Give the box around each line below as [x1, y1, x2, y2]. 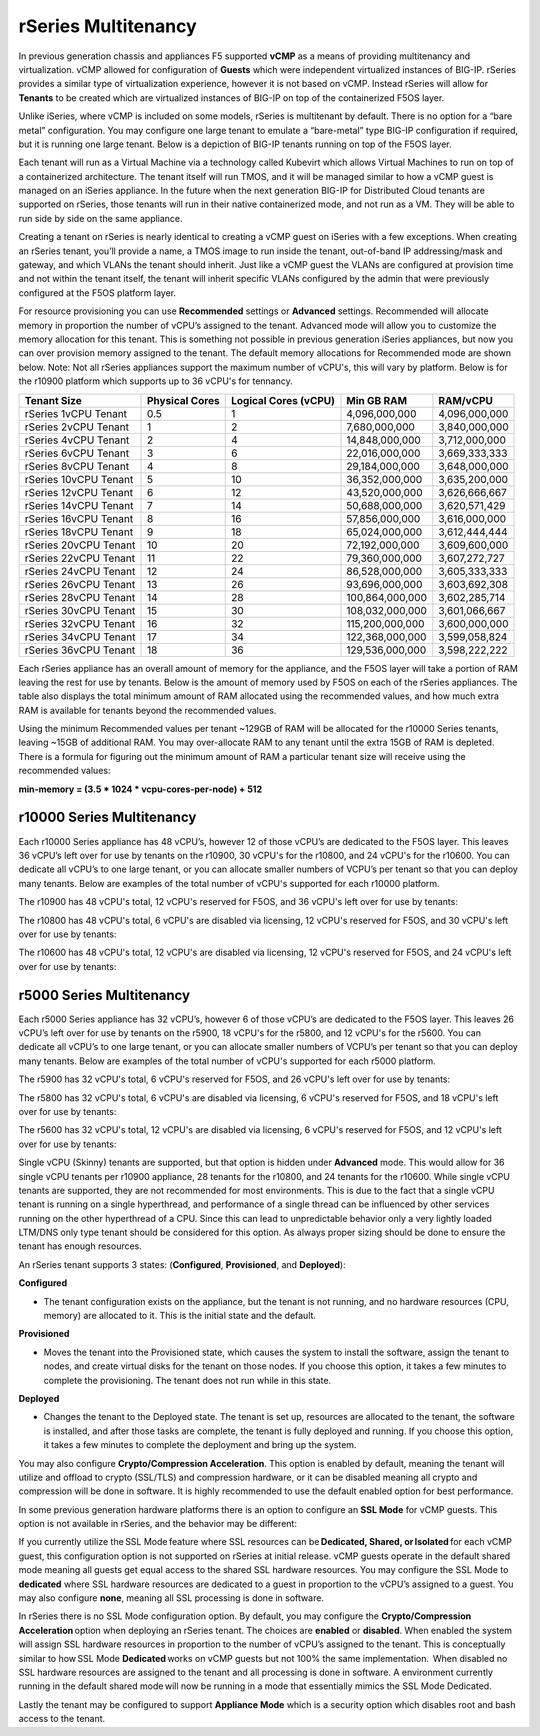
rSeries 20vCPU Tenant [24, 538, 136, 552]
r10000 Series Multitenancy [18, 809, 197, 826]
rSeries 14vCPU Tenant [24, 498, 134, 512]
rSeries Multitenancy [18, 15, 197, 37]
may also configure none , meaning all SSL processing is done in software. [18, 1592, 325, 1604]
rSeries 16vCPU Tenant [24, 511, 134, 525]
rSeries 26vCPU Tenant [24, 577, 136, 591]
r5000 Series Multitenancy [18, 986, 190, 1004]
